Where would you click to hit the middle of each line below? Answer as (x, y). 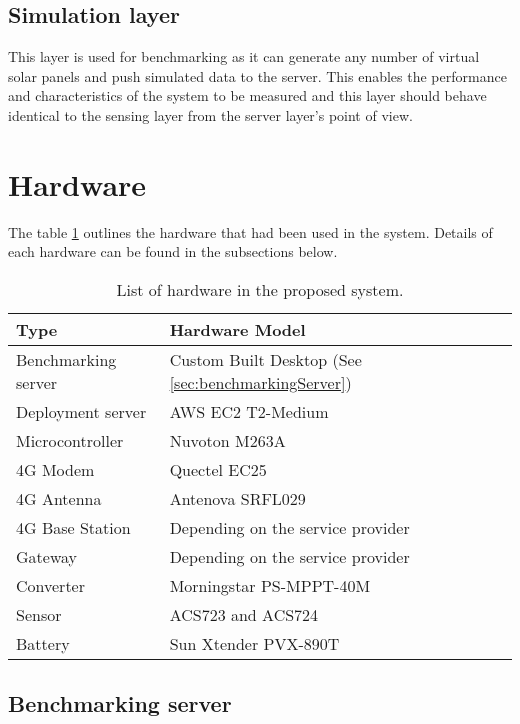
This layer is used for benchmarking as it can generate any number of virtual (244, 56)
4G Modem (55, 469)
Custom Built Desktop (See (265, 359)
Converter (50, 585)
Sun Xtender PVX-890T (254, 643)
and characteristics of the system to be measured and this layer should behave (247, 95)
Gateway (46, 556)
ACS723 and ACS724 (244, 614)
